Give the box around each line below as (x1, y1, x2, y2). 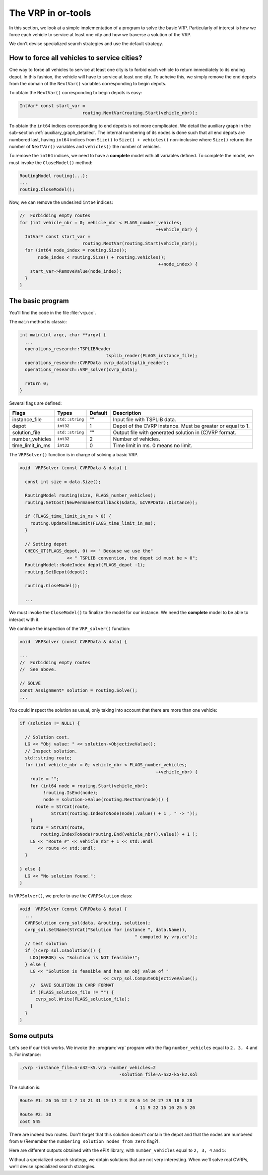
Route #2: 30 (19, 1112, 52, 1117)
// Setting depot (25, 541, 67, 547)
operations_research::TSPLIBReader (25, 346, 112, 352)
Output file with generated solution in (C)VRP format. (113, 429, 236, 436)
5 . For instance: (9, 1051, 41, 1057)
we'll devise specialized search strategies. (9, 1164, 96, 1170)
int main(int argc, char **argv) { (19, 332, 106, 338)
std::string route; (25, 755, 72, 761)
